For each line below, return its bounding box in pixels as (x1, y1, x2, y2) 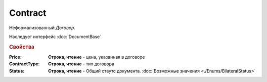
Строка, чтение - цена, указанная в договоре (48, 54, 145, 60)
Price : (9, 54, 22, 60)
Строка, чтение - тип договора (48, 61, 115, 67)
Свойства (9, 43, 35, 50)
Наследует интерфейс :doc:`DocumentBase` (9, 34, 101, 40)
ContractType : (9, 61, 40, 67)
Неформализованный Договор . (9, 25, 76, 31)
